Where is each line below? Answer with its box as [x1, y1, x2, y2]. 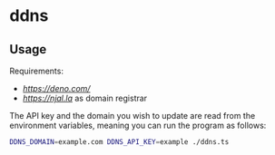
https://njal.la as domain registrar [22, 92, 148, 103]
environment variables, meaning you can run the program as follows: [9, 120, 267, 131]
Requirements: [9, 65, 64, 76]
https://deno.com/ [22, 83, 91, 93]
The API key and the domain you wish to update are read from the [9, 111, 256, 121]
